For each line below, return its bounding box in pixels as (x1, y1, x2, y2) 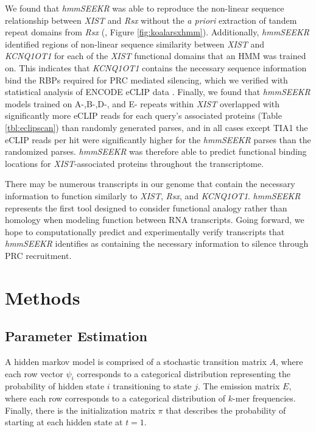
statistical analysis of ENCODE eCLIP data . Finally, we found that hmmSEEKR (5, 85, 311, 98)
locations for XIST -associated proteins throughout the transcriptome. (5, 157, 264, 169)
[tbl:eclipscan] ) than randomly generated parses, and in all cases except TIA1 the (5, 121, 308, 133)
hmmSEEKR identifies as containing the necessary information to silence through (5, 237, 309, 250)
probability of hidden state (5, 380, 105, 392)
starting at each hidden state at (5, 416, 123, 428)
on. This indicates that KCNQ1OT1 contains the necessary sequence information (5, 61, 307, 74)
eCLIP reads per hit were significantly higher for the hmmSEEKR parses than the (5, 133, 311, 146)
